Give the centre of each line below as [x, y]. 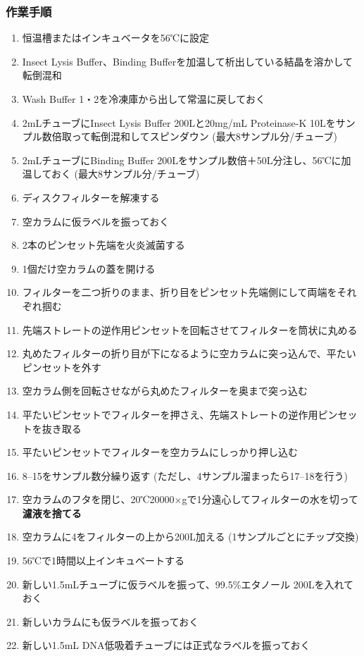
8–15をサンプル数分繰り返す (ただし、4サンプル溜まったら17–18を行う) [185, 475]
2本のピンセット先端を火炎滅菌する [103, 245]
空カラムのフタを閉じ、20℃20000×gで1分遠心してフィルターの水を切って [190, 499]
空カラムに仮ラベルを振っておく [96, 221]
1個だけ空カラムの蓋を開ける [89, 268]
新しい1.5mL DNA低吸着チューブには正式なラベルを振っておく [166, 645]
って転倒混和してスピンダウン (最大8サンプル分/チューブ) [204, 136]
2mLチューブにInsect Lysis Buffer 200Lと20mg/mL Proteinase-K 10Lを [179, 122]
